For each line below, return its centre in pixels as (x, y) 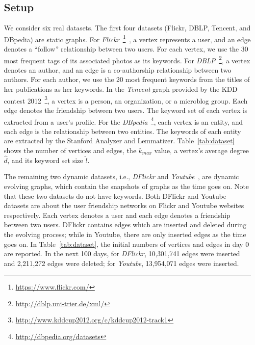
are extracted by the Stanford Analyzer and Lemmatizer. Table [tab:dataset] (119, 141)
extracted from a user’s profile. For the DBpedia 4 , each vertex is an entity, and (124, 121)
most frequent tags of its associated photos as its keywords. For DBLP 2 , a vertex (127, 59)
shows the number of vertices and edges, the (70, 150)
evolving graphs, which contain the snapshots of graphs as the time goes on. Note (127, 186)
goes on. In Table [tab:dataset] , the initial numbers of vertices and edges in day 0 (127, 244)
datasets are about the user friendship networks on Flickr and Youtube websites (124, 205)
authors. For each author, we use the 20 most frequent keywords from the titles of (127, 79)
